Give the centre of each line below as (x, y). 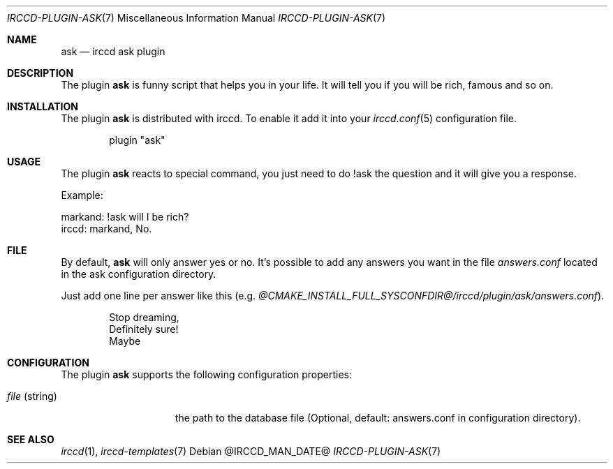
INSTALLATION (43, 106)
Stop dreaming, (144, 317)
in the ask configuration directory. (139, 274)
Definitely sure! (144, 329)
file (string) (32, 396)
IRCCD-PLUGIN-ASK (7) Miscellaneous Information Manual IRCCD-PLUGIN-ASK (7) (197, 18)
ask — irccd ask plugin (113, 51)
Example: (82, 195)
